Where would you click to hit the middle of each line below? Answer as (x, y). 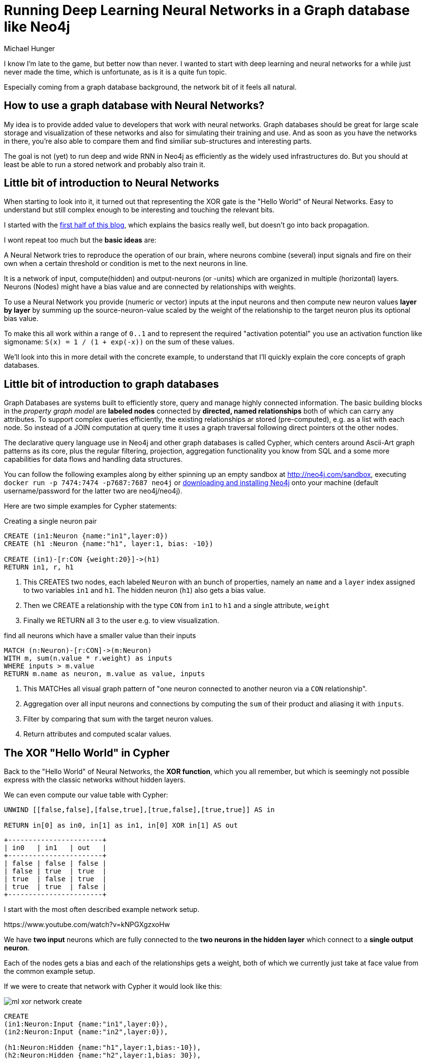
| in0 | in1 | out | (55, 848)
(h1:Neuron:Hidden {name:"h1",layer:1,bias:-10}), (102, 1048)
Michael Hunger (29, 48)
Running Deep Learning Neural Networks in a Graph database (207, 10)
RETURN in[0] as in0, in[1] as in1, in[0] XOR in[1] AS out (121, 825)
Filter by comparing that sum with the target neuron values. (118, 719)
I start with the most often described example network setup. (102, 910)
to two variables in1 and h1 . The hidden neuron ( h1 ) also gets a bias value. (145, 590)
